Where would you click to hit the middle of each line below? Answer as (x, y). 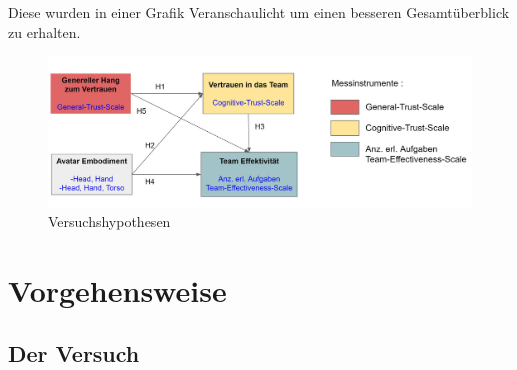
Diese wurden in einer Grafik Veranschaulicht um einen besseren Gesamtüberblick (259, 12)
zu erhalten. (44, 31)
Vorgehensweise (117, 289)
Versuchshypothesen (109, 220)
